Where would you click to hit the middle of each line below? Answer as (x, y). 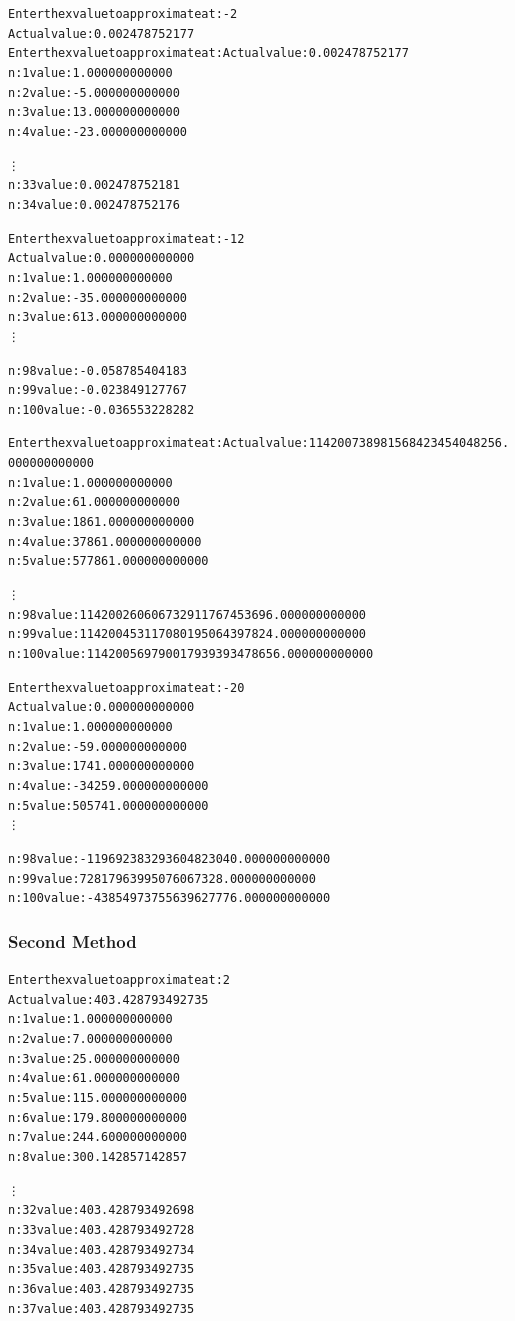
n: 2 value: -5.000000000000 (94, 92)
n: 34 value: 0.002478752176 (94, 204)
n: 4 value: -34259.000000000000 (108, 785)
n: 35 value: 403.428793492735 (101, 1269)
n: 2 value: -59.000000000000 (97, 746)
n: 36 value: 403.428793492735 (101, 1288)
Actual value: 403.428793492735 (108, 999)
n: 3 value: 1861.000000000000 (101, 522)
